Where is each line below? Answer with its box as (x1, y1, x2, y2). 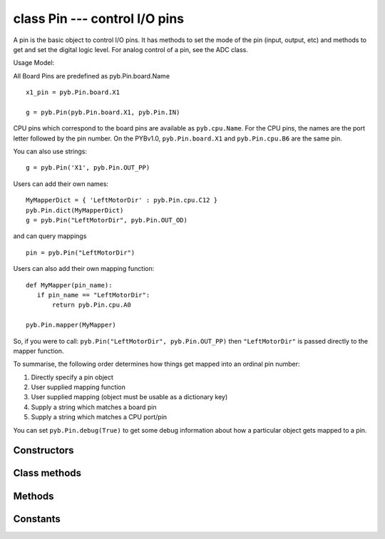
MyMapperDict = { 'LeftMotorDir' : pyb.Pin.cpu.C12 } (26, 196, 217, 205)
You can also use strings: (13, 147, 88, 156)
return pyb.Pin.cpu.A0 (52, 301, 132, 309)
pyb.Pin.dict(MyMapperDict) (26, 206, 124, 214)
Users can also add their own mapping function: (13, 265, 155, 273)
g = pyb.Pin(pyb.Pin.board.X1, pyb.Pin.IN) (26, 108, 180, 116)
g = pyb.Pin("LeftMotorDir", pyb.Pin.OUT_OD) (26, 216, 188, 225)
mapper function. (13, 346, 64, 355)
